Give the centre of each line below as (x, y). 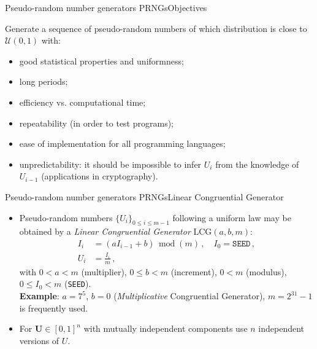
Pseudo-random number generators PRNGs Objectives (106, 7)
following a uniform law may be (232, 217)
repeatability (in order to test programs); (96, 123)
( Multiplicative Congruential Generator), (189, 296)
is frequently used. (54, 308)
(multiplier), (104, 271)
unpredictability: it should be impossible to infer (110, 164)
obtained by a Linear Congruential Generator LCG (116, 231)
